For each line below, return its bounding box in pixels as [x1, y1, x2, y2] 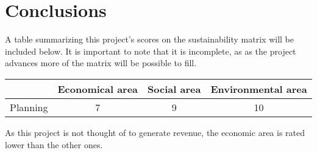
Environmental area [210, 81, 307, 96]
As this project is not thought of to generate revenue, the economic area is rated [5, 126, 305, 138]
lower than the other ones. [5, 138, 103, 151]
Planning [10, 100, 48, 114]
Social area [148, 81, 201, 96]
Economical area [57, 81, 138, 96]
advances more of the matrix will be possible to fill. [5, 56, 197, 69]
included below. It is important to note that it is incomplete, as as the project [5, 44, 296, 57]
